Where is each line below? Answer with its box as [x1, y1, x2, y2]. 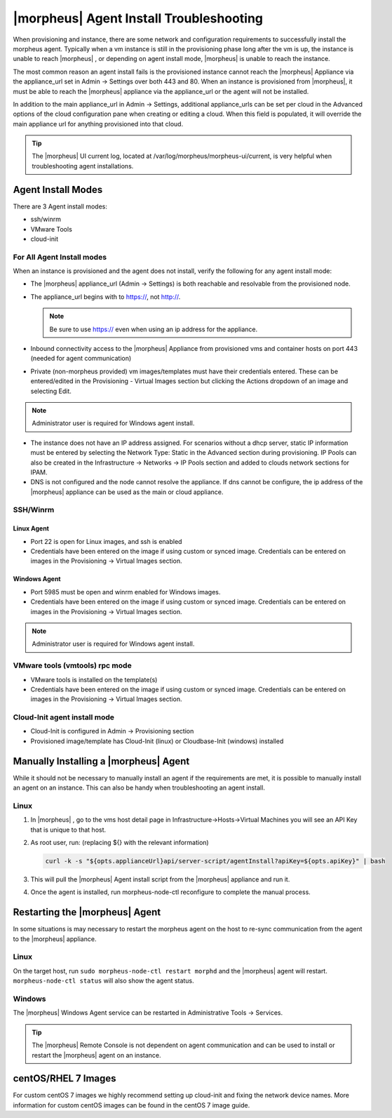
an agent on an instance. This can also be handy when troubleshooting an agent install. [13, 783, 266, 792]
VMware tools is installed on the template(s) [30, 675, 158, 684]
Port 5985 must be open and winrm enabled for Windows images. [30, 587, 221, 596]
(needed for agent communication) [30, 354, 132, 363]
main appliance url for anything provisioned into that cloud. [13, 119, 184, 128]
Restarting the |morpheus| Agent [13, 906, 161, 919]
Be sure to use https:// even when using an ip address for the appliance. [49, 325, 258, 333]
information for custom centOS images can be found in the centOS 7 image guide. [13, 1100, 250, 1109]
